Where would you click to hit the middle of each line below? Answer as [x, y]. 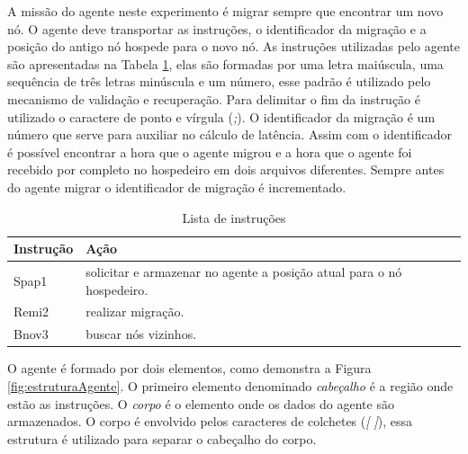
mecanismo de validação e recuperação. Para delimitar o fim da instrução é [214, 98]
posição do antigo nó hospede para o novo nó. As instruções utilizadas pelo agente [234, 46]
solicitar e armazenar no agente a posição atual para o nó [244, 271]
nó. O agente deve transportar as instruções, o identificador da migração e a [217, 28]
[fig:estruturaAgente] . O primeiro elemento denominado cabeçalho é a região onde [230, 385]
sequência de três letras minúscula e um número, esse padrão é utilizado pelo [219, 81]
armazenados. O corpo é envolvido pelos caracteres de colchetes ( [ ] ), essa [210, 421]
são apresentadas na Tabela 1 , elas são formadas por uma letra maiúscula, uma [225, 63]
